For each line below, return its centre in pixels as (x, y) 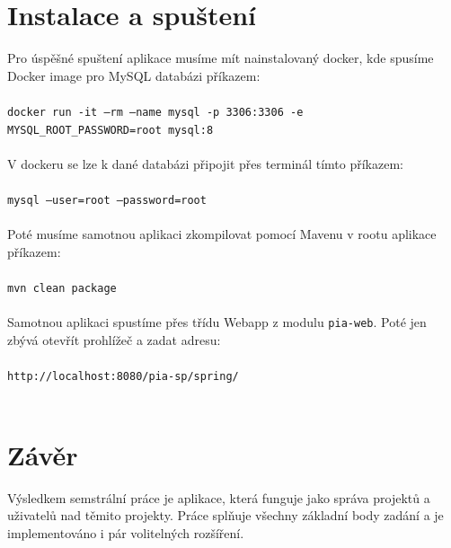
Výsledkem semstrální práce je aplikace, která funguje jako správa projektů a (219, 497)
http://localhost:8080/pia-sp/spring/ (123, 377)
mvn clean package (62, 289)
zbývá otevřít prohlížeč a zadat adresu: (114, 339)
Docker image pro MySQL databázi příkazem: (134, 75)
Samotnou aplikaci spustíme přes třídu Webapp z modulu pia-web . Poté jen (217, 322)
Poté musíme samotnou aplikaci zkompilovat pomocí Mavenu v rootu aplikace (222, 234)
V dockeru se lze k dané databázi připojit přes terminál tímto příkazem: (205, 163)
